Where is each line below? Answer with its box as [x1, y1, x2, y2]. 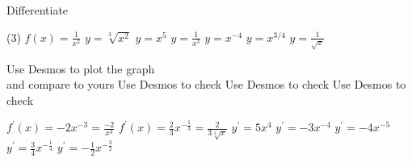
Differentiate [6, 2, 69, 18]
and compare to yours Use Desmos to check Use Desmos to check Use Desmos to [6, 76, 406, 93]
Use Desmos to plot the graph [6, 60, 155, 77]
